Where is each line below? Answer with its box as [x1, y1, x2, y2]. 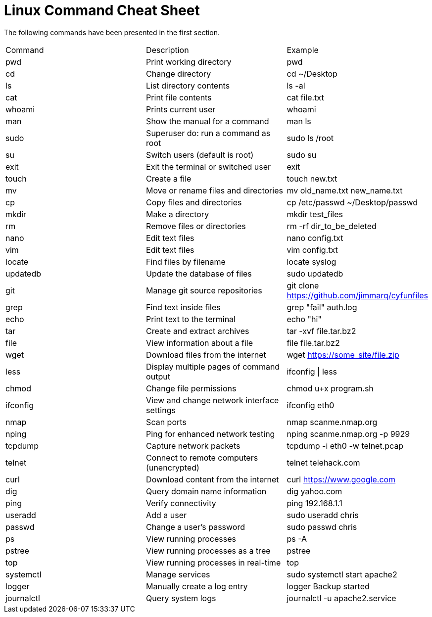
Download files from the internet [146, 349, 266, 360]
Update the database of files [146, 268, 252, 279]
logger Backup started [287, 581, 370, 591]
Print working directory [146, 56, 232, 67]
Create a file [146, 173, 192, 184]
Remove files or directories [146, 221, 246, 231]
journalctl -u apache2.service [287, 593, 396, 603]
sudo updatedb [287, 268, 343, 279]
